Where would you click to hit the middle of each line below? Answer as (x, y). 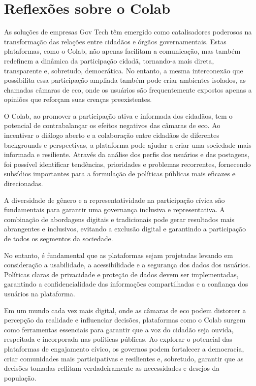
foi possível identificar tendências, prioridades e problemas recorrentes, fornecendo (128, 164)
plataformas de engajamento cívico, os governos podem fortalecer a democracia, (124, 348)
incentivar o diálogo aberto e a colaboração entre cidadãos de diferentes (112, 135)
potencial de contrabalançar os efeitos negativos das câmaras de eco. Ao (112, 125)
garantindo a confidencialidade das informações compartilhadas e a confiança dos (126, 284)
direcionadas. (24, 183)
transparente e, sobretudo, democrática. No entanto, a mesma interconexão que (124, 70)
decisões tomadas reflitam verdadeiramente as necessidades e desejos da (112, 368)
